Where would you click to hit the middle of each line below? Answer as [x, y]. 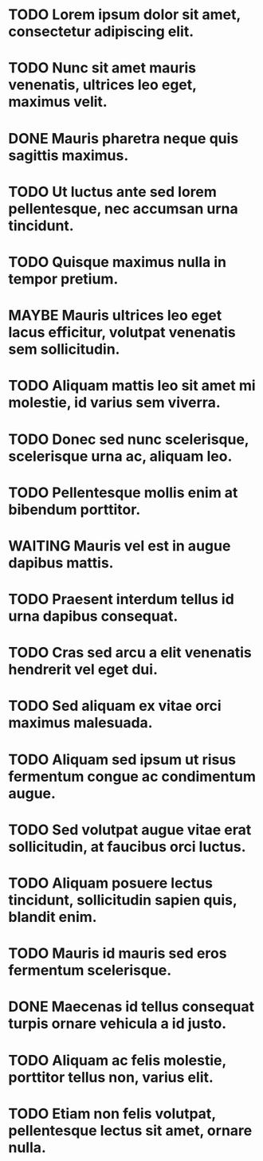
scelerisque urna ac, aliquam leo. [120, 456]
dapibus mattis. [61, 563]
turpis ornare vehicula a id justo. [118, 1024]
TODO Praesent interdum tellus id [122, 600]
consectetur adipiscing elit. [101, 31]
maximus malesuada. [80, 723]
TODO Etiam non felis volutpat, [112, 1114]
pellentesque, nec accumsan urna [123, 208]
